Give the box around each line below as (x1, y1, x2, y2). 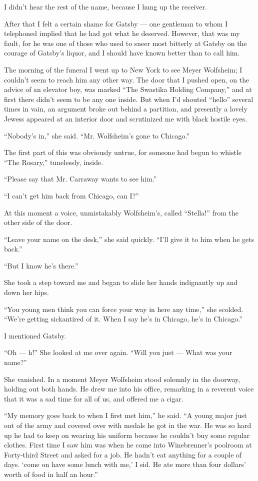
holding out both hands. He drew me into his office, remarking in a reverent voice (4, 383, 254, 394)
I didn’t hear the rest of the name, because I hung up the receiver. (4, 1, 207, 11)
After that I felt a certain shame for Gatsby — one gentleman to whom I (4, 18, 228, 28)
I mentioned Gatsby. (4, 330, 66, 340)
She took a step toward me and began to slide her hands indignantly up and (4, 277, 238, 287)
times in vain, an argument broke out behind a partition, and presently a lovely (4, 103, 247, 114)
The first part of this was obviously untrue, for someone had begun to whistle (4, 147, 242, 157)
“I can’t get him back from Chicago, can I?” (4, 190, 139, 200)
